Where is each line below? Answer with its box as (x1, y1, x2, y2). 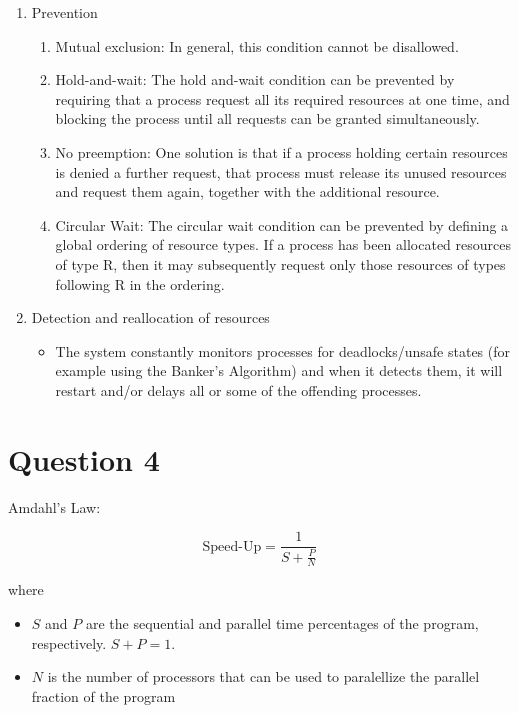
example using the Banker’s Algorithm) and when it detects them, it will (55, 360, 503, 381)
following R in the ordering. (55, 273, 225, 294)
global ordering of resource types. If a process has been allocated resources (55, 234, 511, 255)
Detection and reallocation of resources (31, 307, 270, 328)
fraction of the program (31, 685, 176, 706)
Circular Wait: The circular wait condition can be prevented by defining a (55, 214, 509, 235)
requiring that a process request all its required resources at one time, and (55, 88, 510, 109)
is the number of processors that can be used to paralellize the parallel (47, 666, 480, 687)
